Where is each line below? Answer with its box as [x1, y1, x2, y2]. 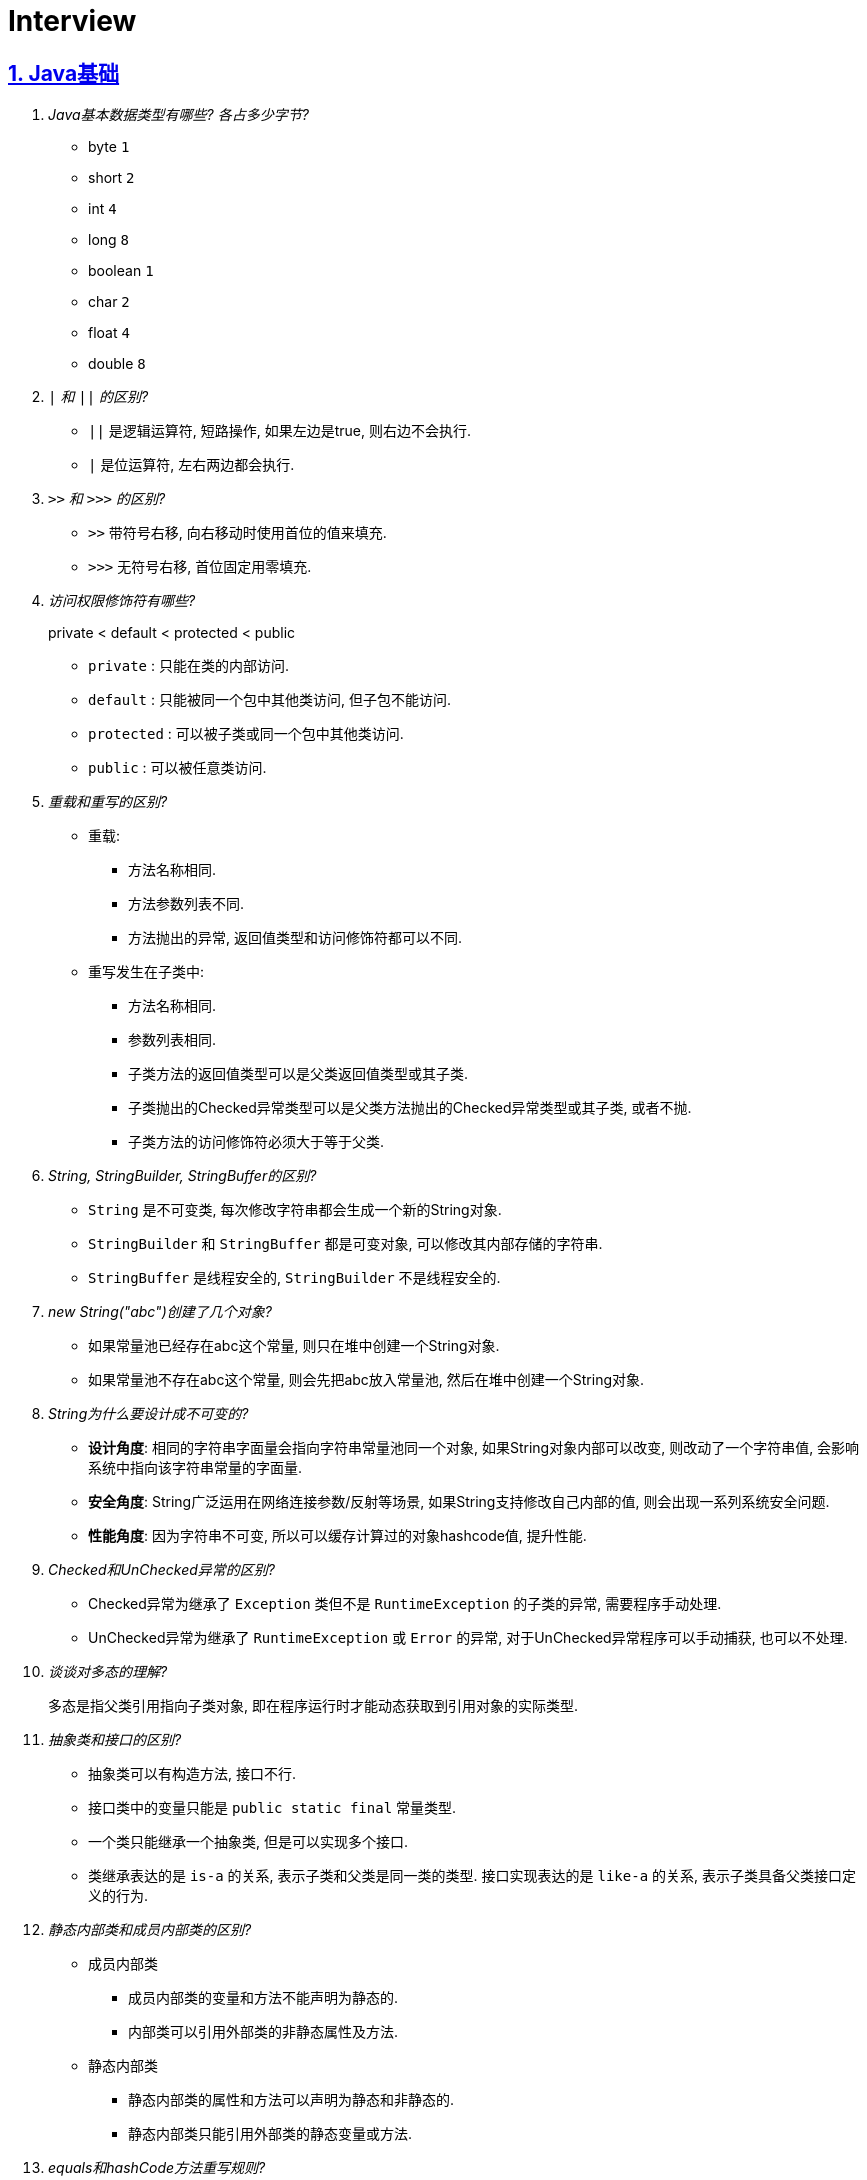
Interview [8, 4, 137, 38]
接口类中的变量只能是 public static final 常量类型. [88, 1799, 457, 1817]
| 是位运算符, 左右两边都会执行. [88, 456, 295, 474]
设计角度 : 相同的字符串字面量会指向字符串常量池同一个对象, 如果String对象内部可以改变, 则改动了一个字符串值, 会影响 [88, 1439, 860, 1457]
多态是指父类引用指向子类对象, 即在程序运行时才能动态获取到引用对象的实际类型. [48, 1697, 579, 1715]
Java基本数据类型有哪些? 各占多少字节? [48, 106, 309, 124]
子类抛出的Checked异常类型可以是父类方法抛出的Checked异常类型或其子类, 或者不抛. [128, 1099, 692, 1117]
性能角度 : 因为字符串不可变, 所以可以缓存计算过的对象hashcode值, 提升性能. [88, 1527, 587, 1545]
